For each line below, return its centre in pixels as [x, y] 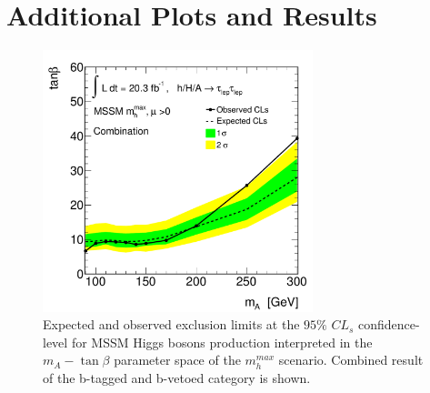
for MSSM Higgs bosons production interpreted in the [222, 342]
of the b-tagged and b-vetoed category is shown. [177, 378]
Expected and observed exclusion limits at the [171, 324]
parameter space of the [177, 360]
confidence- [389, 324]
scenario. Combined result [351, 360]
